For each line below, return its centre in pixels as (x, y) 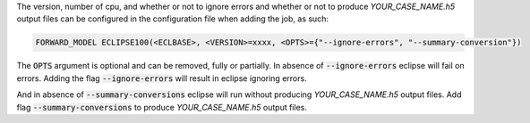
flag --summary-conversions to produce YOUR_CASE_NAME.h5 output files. (162, 107)
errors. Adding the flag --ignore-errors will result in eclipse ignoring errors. (162, 78)
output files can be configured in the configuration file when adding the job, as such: (172, 19)
